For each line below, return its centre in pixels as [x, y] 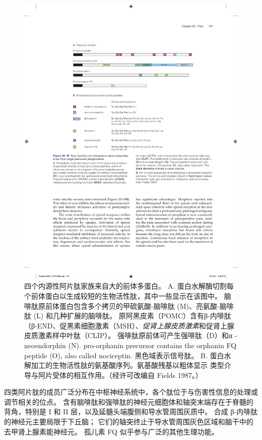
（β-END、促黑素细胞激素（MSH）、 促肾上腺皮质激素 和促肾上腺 [129, 325]
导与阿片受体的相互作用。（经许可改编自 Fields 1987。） [113, 375]
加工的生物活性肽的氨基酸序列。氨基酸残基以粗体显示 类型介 [131, 365]
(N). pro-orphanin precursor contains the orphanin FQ [152, 345]
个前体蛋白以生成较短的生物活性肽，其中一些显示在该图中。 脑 [128, 295]
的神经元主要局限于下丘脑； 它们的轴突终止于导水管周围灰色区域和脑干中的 [129, 422]
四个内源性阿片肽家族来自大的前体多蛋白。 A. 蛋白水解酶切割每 [129, 286]
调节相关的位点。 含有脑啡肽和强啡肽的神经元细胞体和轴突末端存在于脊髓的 [129, 401]
